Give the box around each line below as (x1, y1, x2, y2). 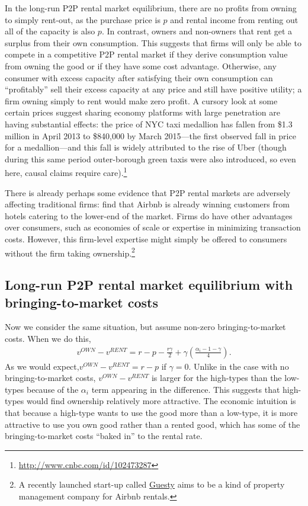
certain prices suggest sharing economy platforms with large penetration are (5, 106, 280, 119)
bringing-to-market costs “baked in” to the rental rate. (5, 430, 203, 442)
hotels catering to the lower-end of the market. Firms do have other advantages (5, 209, 293, 222)
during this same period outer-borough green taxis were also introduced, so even (5, 152, 296, 165)
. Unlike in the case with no (188, 360, 289, 372)
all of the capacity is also (5, 25, 95, 37)
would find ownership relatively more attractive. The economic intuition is (27, 395, 296, 407)
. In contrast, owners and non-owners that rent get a (101, 25, 293, 37)
